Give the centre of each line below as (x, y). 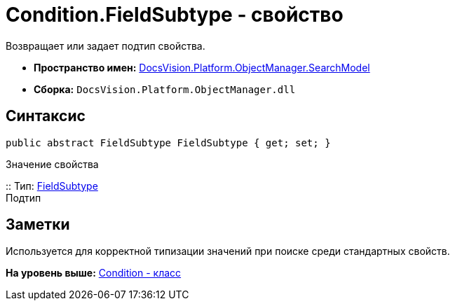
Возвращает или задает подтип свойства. (106, 46)
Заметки (38, 225)
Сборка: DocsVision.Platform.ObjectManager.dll (165, 89)
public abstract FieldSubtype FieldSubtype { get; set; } (168, 142)
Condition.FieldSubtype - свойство (175, 15)
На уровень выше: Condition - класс (94, 273)
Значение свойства (52, 164)
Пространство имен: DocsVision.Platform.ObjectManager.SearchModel (202, 67)
